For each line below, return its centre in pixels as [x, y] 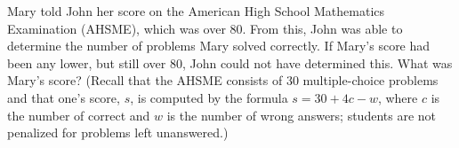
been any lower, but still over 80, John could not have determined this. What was [230, 62]
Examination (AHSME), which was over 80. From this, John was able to [205, 28]
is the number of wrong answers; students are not [302, 115]
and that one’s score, [64, 97]
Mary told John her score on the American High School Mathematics [196, 11]
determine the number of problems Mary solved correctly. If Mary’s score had [219, 46]
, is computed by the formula [209, 97]
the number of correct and [79, 115]
